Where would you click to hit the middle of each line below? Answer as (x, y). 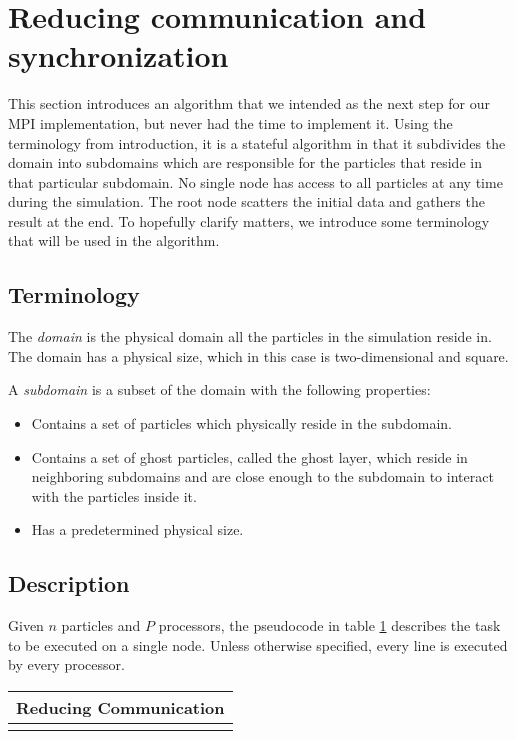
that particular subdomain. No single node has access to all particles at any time (255, 181)
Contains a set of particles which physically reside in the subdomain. (241, 423)
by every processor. (66, 664)
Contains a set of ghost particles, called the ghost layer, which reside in (249, 456)
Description (69, 583)
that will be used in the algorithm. (114, 240)
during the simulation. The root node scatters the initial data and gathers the (246, 201)
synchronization (118, 55)
